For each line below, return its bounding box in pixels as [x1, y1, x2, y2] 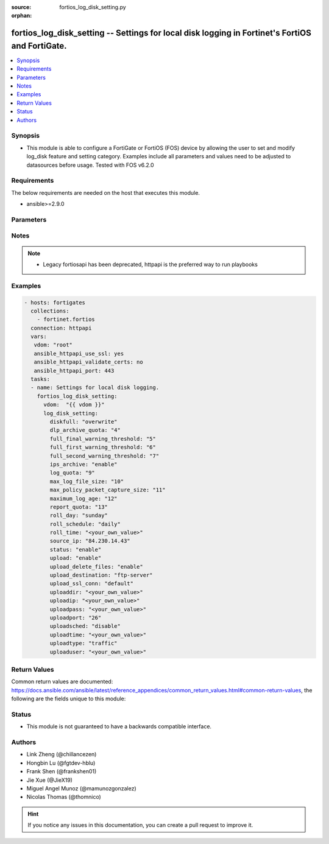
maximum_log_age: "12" [49, 495, 118, 502]
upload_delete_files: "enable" [49, 563, 143, 570]
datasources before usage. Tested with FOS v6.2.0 [26, 161, 155, 169]
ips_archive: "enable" [49, 460, 118, 468]
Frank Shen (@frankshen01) [26, 768, 97, 775]
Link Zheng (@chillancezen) [26, 751, 97, 758]
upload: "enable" [49, 555, 102, 561]
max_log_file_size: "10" [49, 478, 124, 485]
